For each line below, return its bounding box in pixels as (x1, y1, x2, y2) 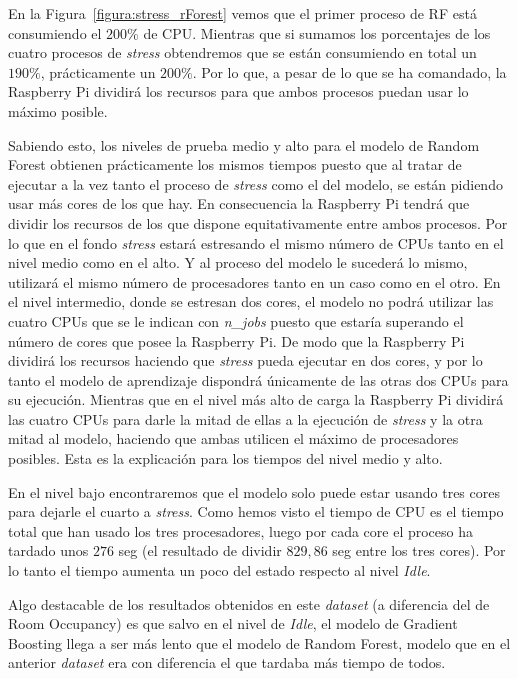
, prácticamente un (40, 61, 156, 82)
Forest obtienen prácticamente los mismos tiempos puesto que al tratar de (8, 154, 462, 175)
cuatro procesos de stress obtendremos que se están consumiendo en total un (8, 42, 477, 63)
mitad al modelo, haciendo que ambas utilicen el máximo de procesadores (8, 428, 459, 449)
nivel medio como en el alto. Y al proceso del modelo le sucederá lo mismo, (8, 252, 468, 273)
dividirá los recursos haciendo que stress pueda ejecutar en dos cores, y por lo (8, 350, 483, 371)
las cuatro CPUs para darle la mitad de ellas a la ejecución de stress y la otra (8, 408, 483, 429)
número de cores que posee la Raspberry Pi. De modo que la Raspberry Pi (8, 330, 465, 351)
